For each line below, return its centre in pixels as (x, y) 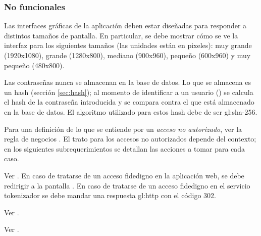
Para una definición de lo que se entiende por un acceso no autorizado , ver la (123, 129)
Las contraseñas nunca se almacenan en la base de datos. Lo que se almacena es (127, 82)
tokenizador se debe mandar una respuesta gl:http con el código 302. (110, 195)
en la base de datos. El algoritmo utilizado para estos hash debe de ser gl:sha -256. (131, 111)
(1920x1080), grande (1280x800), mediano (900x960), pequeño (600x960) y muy (127, 55)
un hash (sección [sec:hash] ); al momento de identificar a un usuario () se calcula (129, 92)
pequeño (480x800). (34, 65)
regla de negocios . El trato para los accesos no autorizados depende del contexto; (130, 139)
